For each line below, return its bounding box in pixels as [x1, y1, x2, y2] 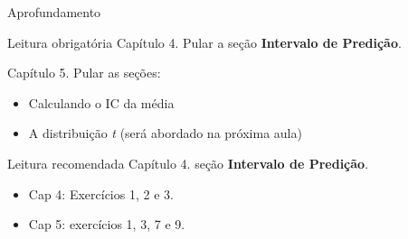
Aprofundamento [7, 3, 101, 21]
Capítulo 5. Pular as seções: [7, 63, 161, 82]
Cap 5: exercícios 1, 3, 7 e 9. [28, 215, 185, 234]
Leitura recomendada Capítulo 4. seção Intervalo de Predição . [7, 153, 369, 172]
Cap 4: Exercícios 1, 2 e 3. [28, 184, 174, 203]
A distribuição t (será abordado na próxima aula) [28, 124, 302, 142]
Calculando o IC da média [28, 93, 175, 112]
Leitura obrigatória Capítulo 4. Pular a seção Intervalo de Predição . [7, 32, 402, 51]
